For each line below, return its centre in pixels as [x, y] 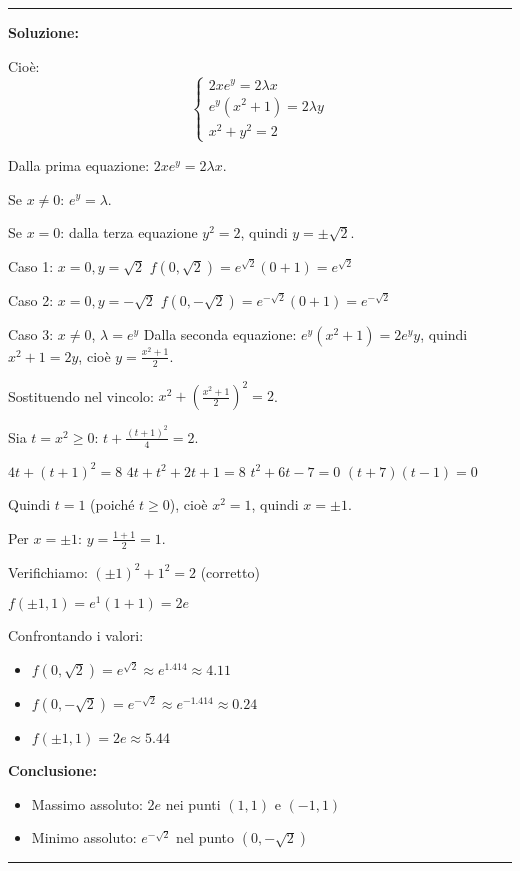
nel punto [205, 837]
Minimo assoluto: [84, 837]
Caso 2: [31, 299]
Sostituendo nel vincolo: [81, 395]
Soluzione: [43, 32]
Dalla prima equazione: [79, 164]
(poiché [112, 504]
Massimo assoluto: [87, 803]
